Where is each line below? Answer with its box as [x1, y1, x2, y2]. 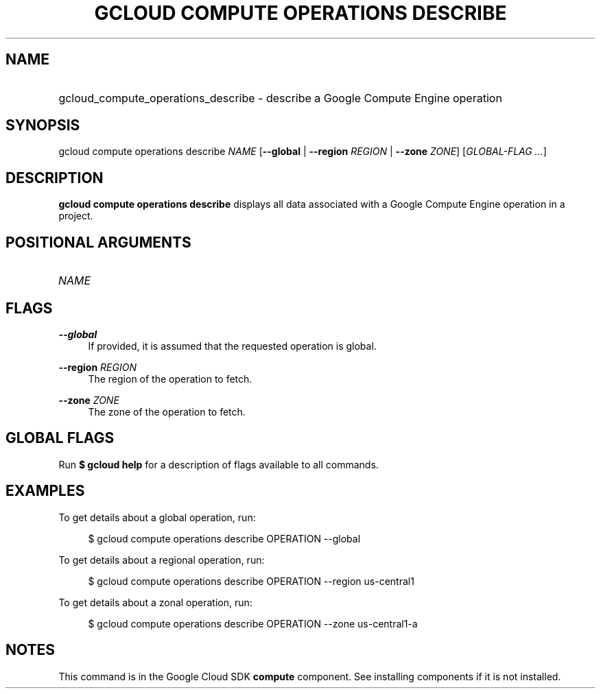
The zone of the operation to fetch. [88, 405, 246, 418]
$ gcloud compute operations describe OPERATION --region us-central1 [88, 575, 414, 587]
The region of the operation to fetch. [88, 372, 252, 385]
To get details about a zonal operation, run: [58, 596, 252, 608]
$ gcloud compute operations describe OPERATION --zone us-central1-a [88, 617, 418, 630]
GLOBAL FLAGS [5, 429, 115, 447]
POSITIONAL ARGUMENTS [5, 233, 191, 251]
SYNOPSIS [5, 117, 80, 134]
